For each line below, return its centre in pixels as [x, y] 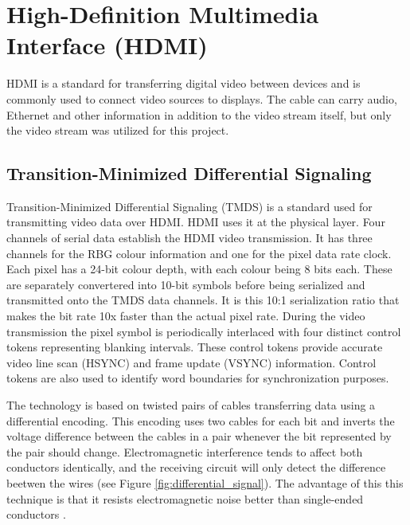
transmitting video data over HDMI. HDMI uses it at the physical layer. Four [196, 222]
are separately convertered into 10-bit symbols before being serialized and [186, 284]
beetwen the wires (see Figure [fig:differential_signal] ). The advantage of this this [205, 482]
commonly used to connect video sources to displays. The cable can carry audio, [202, 98]
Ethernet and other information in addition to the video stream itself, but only [199, 114]
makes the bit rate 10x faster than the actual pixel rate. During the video [186, 316]
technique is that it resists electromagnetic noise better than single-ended [185, 498]
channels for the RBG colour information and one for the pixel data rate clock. [199, 253]
